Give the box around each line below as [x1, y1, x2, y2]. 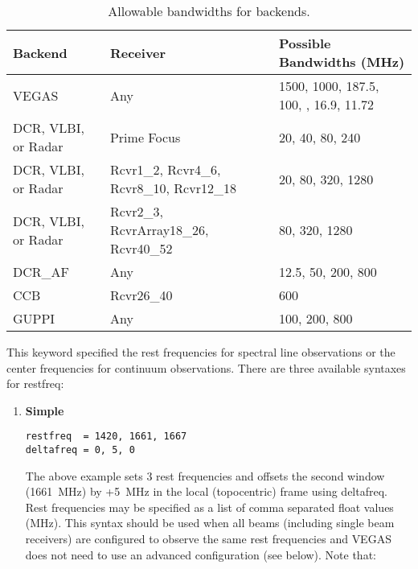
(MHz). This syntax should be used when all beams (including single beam [25, 514, 395, 531]
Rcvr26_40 [109, 286, 173, 304]
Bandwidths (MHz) [278, 52, 405, 71]
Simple [25, 402, 64, 419]
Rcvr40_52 [109, 239, 173, 258]
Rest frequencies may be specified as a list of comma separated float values [25, 498, 394, 515]
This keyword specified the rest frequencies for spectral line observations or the [6, 344, 395, 360]
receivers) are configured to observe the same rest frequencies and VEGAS [25, 530, 391, 547]
